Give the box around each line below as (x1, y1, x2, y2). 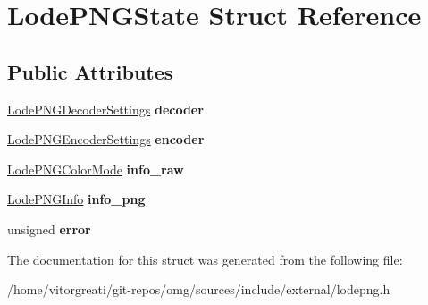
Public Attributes (7, 57, 173, 85)
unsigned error (7, 219, 91, 238)
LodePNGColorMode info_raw (7, 159, 184, 178)
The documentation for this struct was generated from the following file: (7, 250, 403, 268)
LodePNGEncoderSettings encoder (7, 130, 205, 148)
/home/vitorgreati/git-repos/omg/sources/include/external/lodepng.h (7, 280, 390, 299)
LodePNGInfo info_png (7, 190, 146, 208)
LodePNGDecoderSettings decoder (7, 99, 204, 118)
